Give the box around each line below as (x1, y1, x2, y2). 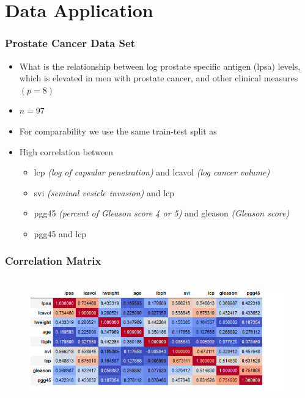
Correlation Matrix (5, 253, 101, 268)
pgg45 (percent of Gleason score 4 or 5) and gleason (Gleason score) (34, 207, 290, 219)
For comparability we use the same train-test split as (19, 124, 217, 137)
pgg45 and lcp (34, 227, 87, 240)
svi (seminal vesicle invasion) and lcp (34, 186, 175, 199)
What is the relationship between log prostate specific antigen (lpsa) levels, (19, 59, 301, 72)
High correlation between (19, 145, 114, 158)
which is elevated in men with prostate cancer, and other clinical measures (19, 72, 298, 84)
